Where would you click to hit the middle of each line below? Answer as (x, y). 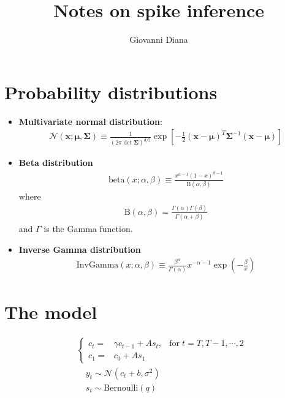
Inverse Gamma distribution (80, 249)
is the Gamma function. (88, 229)
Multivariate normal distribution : (90, 121)
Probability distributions (111, 92)
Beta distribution (56, 163)
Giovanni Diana (159, 39)
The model (51, 311)
